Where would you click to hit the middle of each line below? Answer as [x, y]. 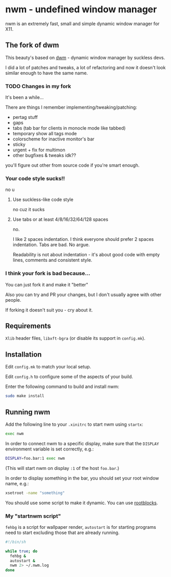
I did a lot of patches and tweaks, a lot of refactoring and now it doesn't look [86, 67]
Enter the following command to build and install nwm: [62, 387]
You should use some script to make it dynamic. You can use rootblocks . [82, 503]
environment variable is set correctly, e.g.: [50, 449]
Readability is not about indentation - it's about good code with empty [86, 255]
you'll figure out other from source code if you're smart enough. [72, 166]
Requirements [28, 326]
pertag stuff [25, 117]
